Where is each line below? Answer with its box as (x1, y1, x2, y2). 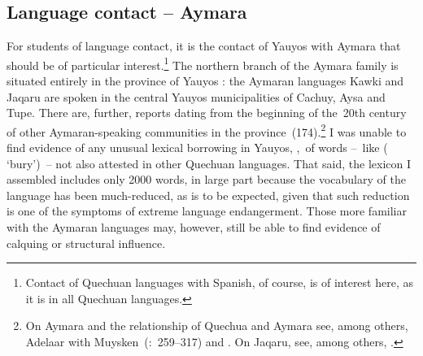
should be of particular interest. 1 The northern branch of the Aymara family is (7, 54, 399, 73)
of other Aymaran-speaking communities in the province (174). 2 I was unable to (7, 120, 407, 140)
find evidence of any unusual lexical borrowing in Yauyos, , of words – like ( (7, 139, 388, 156)
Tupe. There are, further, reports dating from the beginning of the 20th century (7, 104, 407, 121)
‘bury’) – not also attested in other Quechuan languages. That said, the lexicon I (7, 154, 412, 171)
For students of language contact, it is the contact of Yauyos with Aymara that (7, 37, 401, 54)
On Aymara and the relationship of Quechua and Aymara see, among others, (25, 317, 408, 334)
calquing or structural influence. (7, 234, 166, 251)
